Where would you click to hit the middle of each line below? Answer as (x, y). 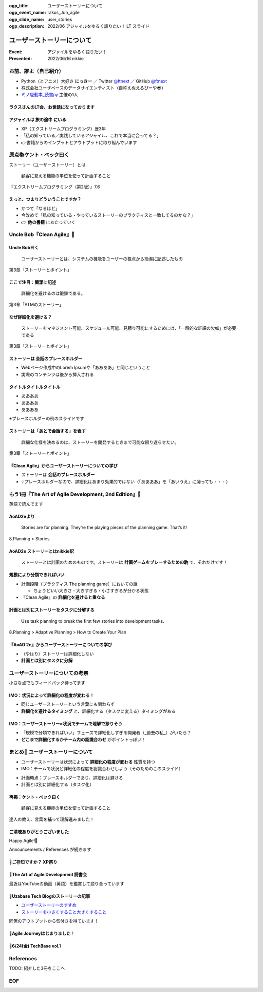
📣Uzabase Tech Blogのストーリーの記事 (49, 896)
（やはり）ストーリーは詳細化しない (57, 654)
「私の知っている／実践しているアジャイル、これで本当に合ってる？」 (91, 136)
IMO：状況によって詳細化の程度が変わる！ (52, 696)
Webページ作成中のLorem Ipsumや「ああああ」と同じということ (86, 368)
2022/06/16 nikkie (66, 59)
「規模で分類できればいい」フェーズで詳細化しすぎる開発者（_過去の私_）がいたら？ (106, 733)
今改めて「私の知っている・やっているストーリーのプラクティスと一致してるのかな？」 (108, 215)
